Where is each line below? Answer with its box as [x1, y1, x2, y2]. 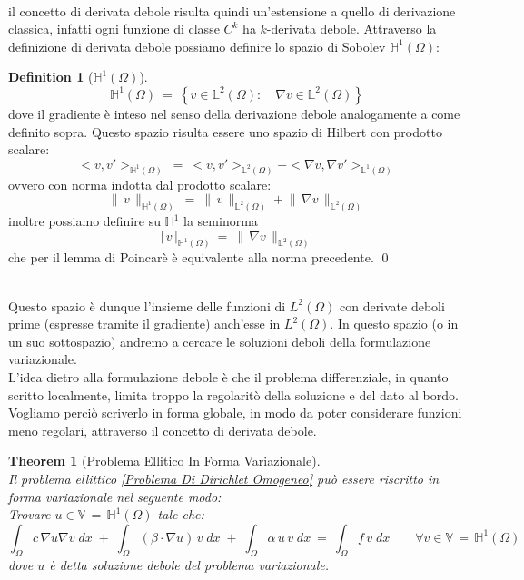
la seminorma [183, 211, 258, 231]
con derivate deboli [339, 296, 445, 315]
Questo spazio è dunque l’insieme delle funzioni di [8, 296, 286, 315]
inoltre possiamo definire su [8, 211, 161, 231]
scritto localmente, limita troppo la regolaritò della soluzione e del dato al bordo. [8, 385, 459, 404]
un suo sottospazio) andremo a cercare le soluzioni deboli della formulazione [8, 331, 431, 350]
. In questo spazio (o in [330, 314, 459, 333]
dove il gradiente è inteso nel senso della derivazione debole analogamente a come [8, 103, 460, 123]
